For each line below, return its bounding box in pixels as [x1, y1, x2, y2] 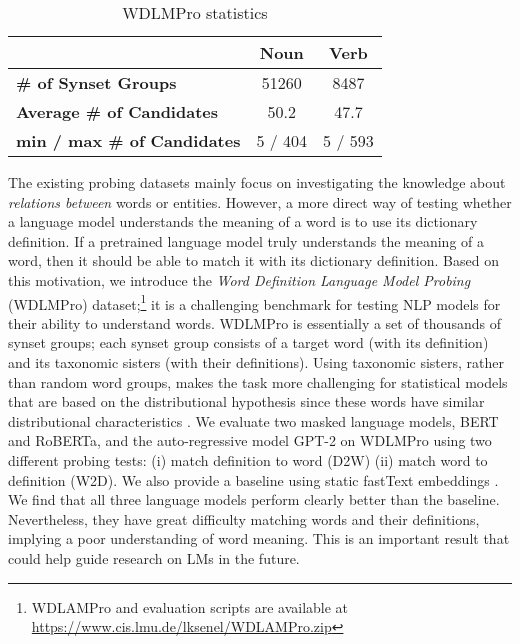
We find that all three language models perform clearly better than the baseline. [8, 489, 500, 510]
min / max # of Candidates [16, 129, 241, 152]
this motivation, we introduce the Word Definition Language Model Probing [8, 269, 471, 290]
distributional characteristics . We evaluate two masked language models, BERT [8, 410, 499, 431]
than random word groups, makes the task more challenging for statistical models [8, 371, 508, 392]
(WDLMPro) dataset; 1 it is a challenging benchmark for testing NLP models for [8, 290, 501, 314]
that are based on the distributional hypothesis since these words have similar [8, 391, 485, 412]
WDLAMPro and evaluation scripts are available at [31, 596, 349, 617]
